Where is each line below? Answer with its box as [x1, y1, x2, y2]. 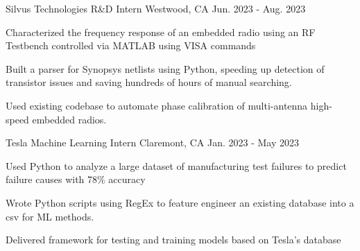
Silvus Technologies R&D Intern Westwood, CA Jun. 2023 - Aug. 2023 [6, 1, 306, 15]
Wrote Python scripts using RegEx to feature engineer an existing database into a [6, 195, 354, 209]
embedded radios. [32, 112, 107, 126]
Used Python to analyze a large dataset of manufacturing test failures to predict [6, 158, 347, 173]
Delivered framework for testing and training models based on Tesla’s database [6, 232, 341, 247]
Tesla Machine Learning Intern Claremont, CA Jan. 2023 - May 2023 [6, 135, 299, 150]
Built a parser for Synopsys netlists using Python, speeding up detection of [6, 61, 325, 76]
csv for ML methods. [6, 209, 94, 223]
